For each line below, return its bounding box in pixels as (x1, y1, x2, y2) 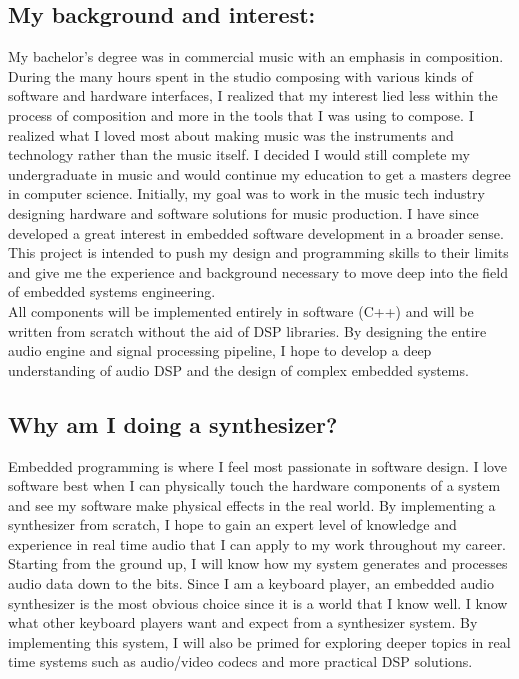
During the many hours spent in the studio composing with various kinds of (8, 65, 473, 86)
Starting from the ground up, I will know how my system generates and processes (8, 553, 508, 574)
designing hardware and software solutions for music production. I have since (8, 202, 479, 223)
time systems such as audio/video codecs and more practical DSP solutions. (8, 651, 473, 672)
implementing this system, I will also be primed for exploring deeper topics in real (8, 631, 511, 652)
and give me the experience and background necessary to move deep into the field (8, 261, 508, 282)
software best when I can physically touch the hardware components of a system (8, 475, 501, 496)
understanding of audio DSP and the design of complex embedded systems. (8, 359, 469, 380)
